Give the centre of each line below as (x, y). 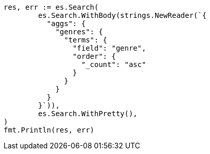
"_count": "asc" (114, 64)
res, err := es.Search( (51, 7)
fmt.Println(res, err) (49, 130)
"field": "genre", (109, 48)
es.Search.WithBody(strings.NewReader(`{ (122, 15)
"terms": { (86, 40)
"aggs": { (66, 24)
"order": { (94, 56)
